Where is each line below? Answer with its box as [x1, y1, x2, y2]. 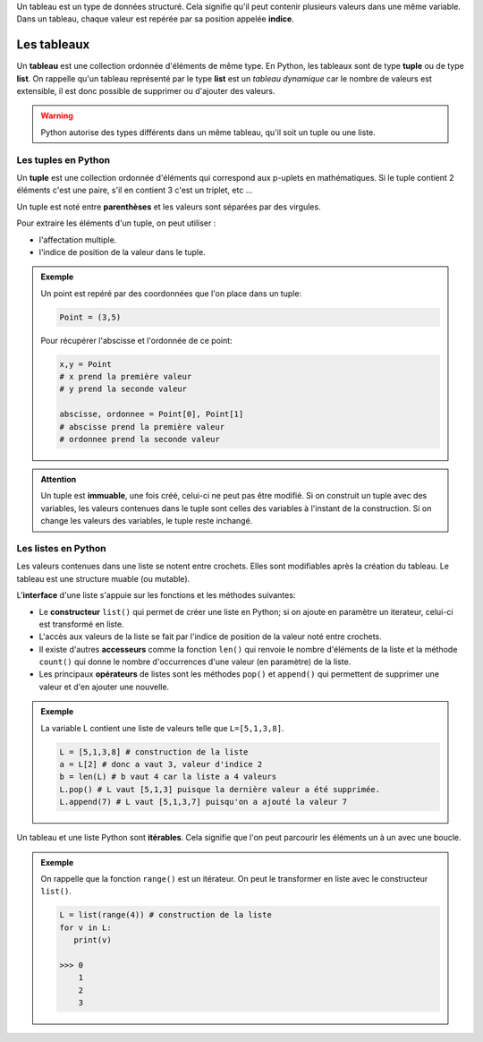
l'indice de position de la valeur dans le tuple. [38, 246, 206, 257]
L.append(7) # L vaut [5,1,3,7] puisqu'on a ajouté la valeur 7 [59, 797, 348, 807]
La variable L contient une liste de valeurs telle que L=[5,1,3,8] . [40, 722, 284, 733]
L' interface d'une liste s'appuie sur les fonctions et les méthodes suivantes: [16, 590, 296, 601]
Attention [40, 474, 77, 485]
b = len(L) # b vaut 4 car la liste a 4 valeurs [59, 772, 277, 782]
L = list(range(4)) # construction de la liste [59, 910, 272, 920]
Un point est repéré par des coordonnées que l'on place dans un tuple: [40, 287, 302, 299]
